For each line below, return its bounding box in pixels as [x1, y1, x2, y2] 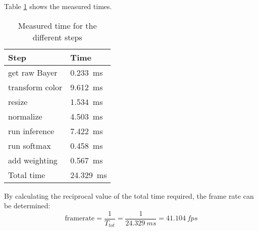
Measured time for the [18, 19, 97, 31]
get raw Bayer [8, 66, 58, 78]
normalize [8, 110, 42, 122]
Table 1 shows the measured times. [4, 1, 112, 11]
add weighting [8, 154, 58, 166]
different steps [32, 31, 82, 43]
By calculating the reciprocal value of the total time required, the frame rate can [4, 190, 254, 201]
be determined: [4, 200, 50, 211]
